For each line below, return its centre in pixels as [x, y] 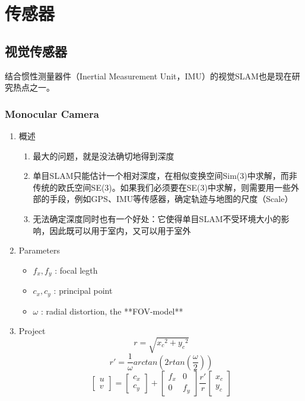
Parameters [39, 250]
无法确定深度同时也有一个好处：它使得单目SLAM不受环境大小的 [157, 218]
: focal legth [76, 270]
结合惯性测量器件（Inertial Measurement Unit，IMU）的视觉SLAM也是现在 [148, 76]
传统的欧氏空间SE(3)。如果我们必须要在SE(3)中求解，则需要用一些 [162, 187]
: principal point [83, 291]
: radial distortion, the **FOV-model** [112, 311]
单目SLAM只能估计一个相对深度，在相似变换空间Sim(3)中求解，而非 [165, 176]
